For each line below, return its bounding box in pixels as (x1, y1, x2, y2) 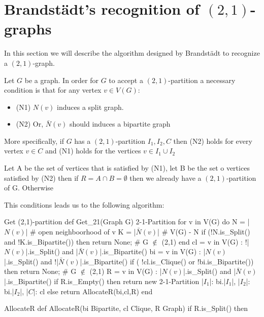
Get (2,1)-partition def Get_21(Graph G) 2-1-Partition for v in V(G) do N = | (4, 216, 250, 227)
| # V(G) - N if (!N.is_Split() (157, 226, 250, 237)
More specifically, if (4, 135, 64, 146)
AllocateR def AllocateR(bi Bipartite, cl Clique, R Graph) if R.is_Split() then (4, 303, 248, 313)
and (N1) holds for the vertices (45, 145, 141, 156)
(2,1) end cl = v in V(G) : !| (161, 236, 249, 247)
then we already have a (129, 172, 202, 183)
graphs (4, 18, 52, 39)
